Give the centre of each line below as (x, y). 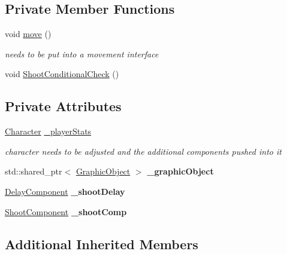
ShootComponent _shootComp (66, 211)
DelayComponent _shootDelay (65, 191)
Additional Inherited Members (102, 244)
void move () (28, 34)
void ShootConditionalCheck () (62, 74)
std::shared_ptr (34, 171)
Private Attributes (63, 106)
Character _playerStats (48, 131)
